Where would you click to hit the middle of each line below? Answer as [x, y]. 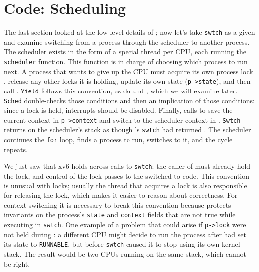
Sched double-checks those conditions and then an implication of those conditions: [129, 100]
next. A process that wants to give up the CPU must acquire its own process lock [129, 71]
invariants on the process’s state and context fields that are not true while [120, 215]
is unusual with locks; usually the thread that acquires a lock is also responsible [126, 185]
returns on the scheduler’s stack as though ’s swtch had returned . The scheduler [128, 130]
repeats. [16, 149]
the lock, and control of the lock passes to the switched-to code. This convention [127, 176]
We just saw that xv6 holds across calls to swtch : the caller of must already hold [127, 166]
